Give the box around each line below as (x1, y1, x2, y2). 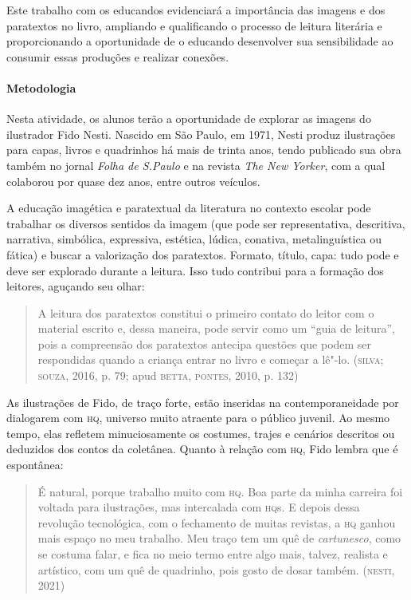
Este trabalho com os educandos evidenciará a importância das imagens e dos (6, 2, 386, 18)
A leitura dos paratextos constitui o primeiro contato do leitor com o (37, 304, 374, 321)
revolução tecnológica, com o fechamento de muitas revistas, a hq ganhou (37, 514, 396, 531)
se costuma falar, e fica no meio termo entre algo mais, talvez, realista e (37, 546, 388, 562)
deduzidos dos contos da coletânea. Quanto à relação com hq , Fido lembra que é (6, 440, 398, 457)
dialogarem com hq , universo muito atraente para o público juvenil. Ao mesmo (6, 409, 390, 426)
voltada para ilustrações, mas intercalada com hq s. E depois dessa (37, 499, 360, 515)
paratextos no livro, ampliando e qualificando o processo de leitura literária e (6, 17, 382, 34)
